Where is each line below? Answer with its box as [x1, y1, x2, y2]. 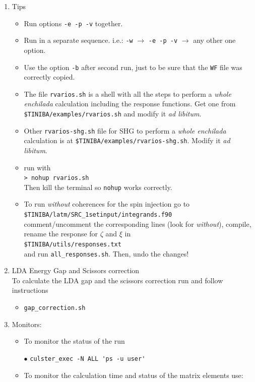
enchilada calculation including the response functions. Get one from [24, 98, 236, 109]
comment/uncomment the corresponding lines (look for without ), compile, [24, 218, 251, 229]
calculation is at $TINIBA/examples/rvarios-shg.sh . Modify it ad [24, 135, 230, 146]
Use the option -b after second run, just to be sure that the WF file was [24, 61, 242, 72]
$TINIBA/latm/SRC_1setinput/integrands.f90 [24, 211, 172, 219]
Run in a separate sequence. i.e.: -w [24, 35, 133, 45]
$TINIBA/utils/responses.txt [24, 240, 121, 248]
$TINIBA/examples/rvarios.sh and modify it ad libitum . [24, 108, 202, 118]
